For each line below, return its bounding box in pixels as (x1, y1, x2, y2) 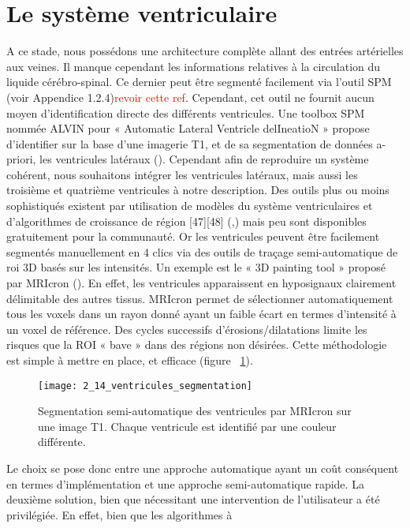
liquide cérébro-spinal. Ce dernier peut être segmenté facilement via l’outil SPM (6, 73, 392, 90)
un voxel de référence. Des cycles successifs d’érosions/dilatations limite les (6, 320, 367, 337)
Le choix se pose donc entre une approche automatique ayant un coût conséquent (6, 460, 399, 477)
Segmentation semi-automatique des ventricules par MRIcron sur (38, 403, 352, 419)
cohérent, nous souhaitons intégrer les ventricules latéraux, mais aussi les (6, 166, 358, 182)
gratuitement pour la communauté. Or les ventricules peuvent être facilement (6, 228, 380, 245)
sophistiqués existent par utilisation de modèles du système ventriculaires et (6, 197, 373, 214)
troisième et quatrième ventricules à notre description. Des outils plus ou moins (6, 182, 389, 198)
